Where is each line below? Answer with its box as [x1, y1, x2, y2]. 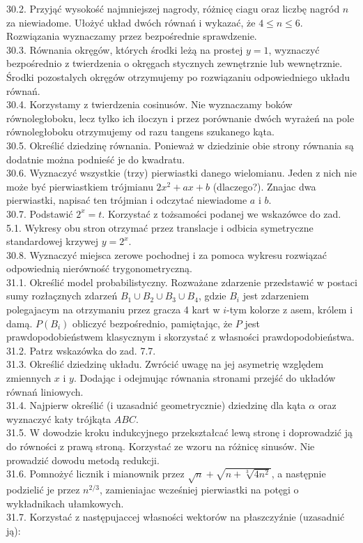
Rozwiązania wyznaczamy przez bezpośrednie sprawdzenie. [6, 29, 257, 43]
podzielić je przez [6, 482, 80, 496]
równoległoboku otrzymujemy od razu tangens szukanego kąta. [6, 124, 275, 139]
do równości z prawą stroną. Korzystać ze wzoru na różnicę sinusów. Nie [6, 439, 315, 453]
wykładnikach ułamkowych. [6, 496, 124, 510]
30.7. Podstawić [6, 206, 73, 221]
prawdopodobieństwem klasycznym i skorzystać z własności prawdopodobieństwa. [6, 329, 355, 344]
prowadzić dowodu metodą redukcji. [6, 452, 160, 467]
